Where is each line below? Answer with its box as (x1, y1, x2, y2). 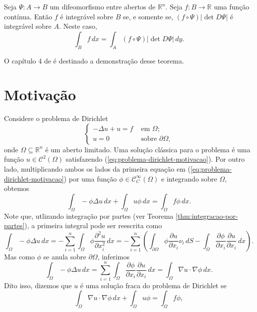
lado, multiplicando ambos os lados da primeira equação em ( (4, 164, 191, 174)
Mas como (4, 251, 35, 261)
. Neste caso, (59, 21, 97, 31)
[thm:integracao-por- (175, 210, 238, 221)
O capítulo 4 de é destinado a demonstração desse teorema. (4, 55, 184, 65)
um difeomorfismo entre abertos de (50, 1, 156, 11)
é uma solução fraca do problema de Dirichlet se (80, 280, 227, 290)
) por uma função (64, 173, 117, 184)
